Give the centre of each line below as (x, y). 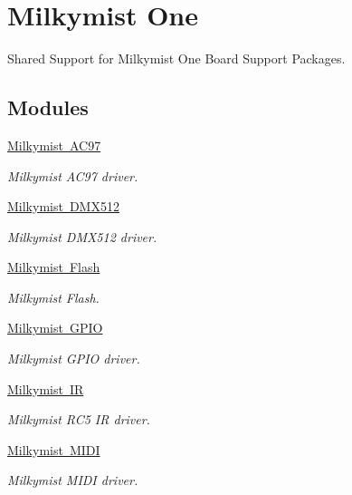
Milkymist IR (46, 388)
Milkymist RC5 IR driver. (79, 419)
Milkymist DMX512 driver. (82, 236)
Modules (48, 107)
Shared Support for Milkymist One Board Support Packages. (176, 58)
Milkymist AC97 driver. (73, 175)
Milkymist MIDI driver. (73, 480)
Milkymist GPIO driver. (74, 359)
